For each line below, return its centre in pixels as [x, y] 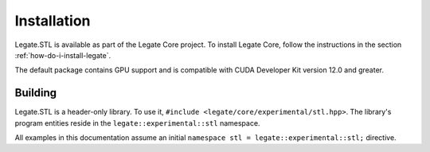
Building [36, 93]
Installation [53, 21]
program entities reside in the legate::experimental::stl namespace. [137, 123]
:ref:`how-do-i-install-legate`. [63, 55]
